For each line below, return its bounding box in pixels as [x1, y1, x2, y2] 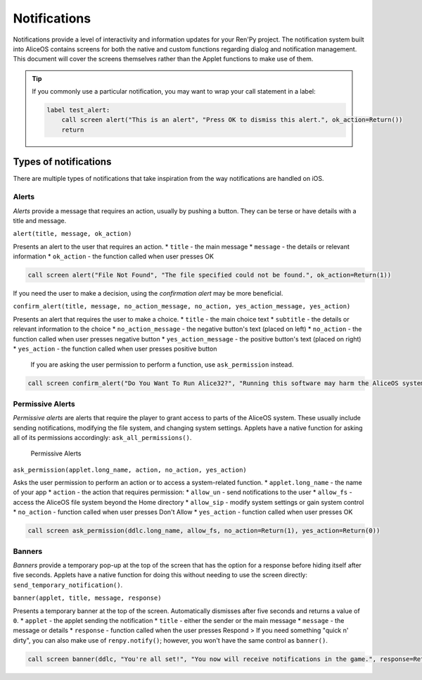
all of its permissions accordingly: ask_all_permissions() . [13, 433, 192, 441]
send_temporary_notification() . [13, 581, 123, 589]
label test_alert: [46, 106, 110, 114]
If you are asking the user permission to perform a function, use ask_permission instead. [30, 360, 294, 369]
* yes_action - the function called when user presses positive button [13, 345, 217, 353]
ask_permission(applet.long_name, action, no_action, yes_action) [13, 465, 248, 474]
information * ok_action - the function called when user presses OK [13, 252, 215, 260]
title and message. [13, 216, 67, 225]
